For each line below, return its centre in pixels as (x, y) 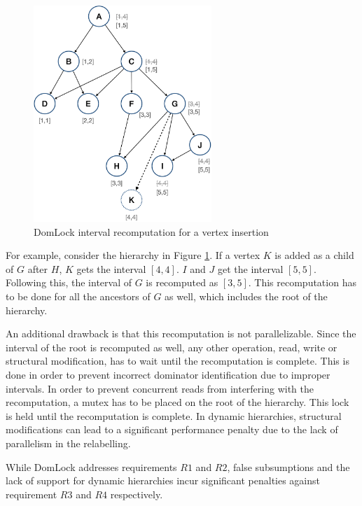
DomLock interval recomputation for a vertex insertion (151, 231)
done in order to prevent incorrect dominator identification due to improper (168, 374)
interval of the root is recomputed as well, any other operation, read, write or (172, 347)
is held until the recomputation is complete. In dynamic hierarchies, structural (174, 415)
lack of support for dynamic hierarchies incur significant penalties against (163, 480)
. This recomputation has (302, 282)
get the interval (251, 268)
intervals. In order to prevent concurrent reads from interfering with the (160, 388)
